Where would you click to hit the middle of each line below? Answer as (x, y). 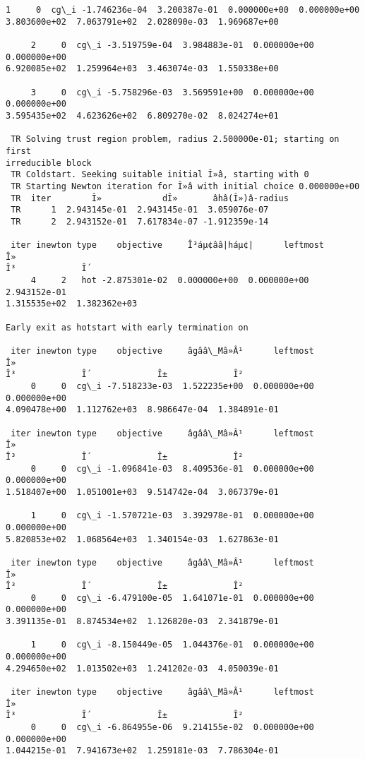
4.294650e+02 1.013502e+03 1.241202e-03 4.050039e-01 (142, 668)
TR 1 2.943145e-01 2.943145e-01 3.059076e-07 (140, 210)
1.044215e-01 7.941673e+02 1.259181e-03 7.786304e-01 (142, 751)
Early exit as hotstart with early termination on (127, 327)
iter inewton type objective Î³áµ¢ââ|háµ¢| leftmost (168, 245)
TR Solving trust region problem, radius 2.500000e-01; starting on (175, 139)
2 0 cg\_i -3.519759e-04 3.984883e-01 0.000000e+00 (172, 45)
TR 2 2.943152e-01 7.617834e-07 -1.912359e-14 (140, 221)
